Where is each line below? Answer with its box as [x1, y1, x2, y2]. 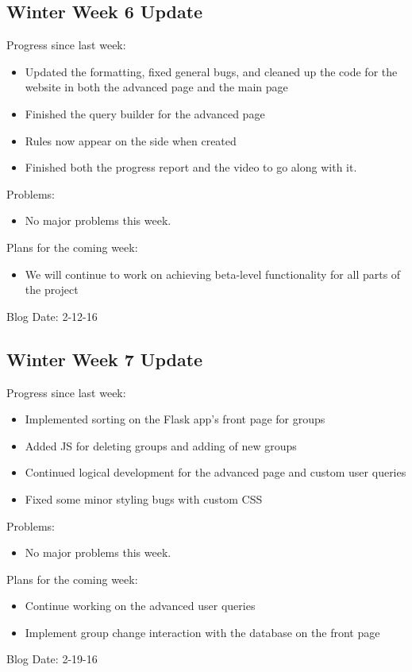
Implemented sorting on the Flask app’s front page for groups [25, 411, 325, 427]
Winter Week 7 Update [6, 346, 203, 371]
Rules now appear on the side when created [25, 132, 237, 149]
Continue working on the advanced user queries [25, 597, 256, 614]
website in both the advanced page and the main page [25, 79, 288, 95]
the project [25, 281, 79, 298]
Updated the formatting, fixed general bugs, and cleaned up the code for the [25, 63, 398, 79]
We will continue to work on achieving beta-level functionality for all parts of [25, 265, 401, 282]
